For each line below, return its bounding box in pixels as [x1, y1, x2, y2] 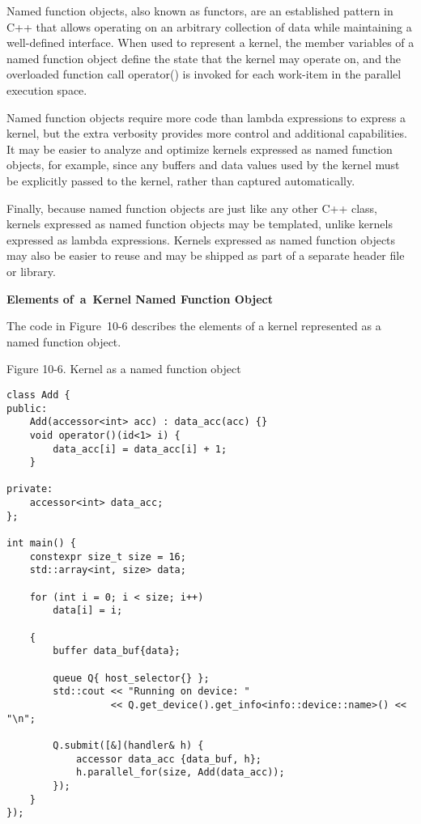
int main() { [6, 537, 76, 550]
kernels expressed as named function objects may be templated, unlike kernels [6, 215, 393, 232]
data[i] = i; [53, 605, 123, 617]
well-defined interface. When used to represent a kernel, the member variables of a [6, 34, 415, 51]
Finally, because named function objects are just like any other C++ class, [6, 199, 377, 216]
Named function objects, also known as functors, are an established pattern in [6, 2, 393, 19]
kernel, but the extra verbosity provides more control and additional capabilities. [6, 125, 407, 142]
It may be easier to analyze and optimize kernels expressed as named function [6, 140, 393, 157]
